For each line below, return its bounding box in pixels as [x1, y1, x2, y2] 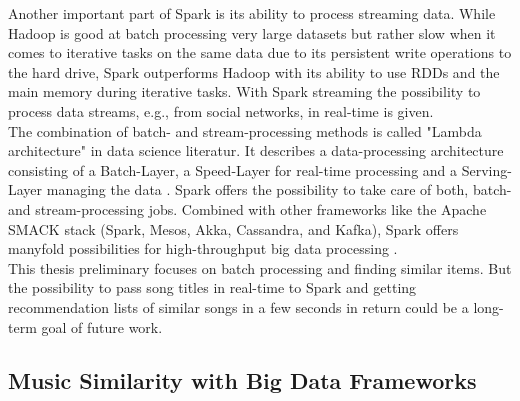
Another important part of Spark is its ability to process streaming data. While [8, 3, 496, 23]
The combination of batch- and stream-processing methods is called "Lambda [8, 120, 482, 141]
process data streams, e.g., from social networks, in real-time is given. [8, 100, 434, 121]
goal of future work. [41, 316, 163, 337]
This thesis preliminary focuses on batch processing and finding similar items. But [8, 257, 512, 278]
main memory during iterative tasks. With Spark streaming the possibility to [8, 81, 481, 102]
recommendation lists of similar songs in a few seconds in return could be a [8, 296, 469, 317]
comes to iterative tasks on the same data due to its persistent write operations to [8, 42, 512, 63]
